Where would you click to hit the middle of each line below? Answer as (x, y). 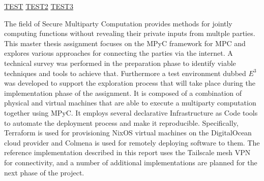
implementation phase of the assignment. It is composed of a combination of (123, 93)
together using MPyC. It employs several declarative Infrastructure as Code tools (131, 112)
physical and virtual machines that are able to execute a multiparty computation (130, 103)
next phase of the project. (44, 172)
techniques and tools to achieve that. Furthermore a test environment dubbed (125, 73)
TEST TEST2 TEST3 (39, 6)
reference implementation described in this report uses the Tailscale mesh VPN (127, 152)
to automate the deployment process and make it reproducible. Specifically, (121, 122)
